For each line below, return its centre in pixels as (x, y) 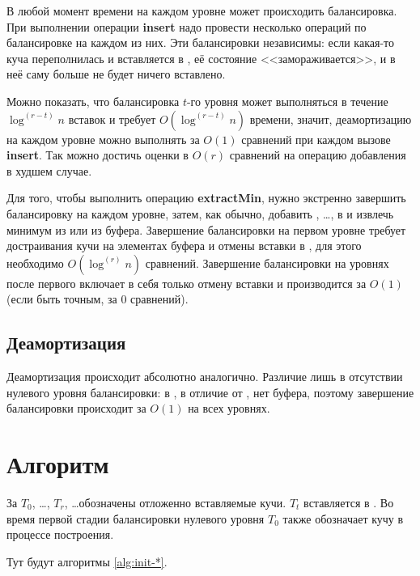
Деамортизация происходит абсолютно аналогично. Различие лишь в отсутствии (205, 377)
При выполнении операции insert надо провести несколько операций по (187, 26)
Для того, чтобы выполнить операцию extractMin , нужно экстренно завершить (206, 198)
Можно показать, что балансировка (93, 101)
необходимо (35, 263)
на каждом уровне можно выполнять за (103, 139)
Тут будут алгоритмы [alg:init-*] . (87, 561)
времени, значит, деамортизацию (331, 119)
